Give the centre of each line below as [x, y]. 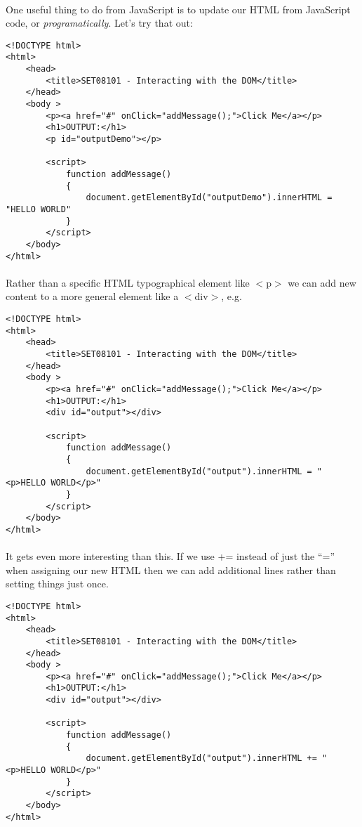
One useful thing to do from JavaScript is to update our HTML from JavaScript [178, 9]
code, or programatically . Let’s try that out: [99, 23]
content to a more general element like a [92, 296]
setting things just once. [57, 584]
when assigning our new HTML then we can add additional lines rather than [171, 569]
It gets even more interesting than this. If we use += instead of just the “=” [170, 556]
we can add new [322, 282]
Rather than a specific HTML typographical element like [128, 282]
